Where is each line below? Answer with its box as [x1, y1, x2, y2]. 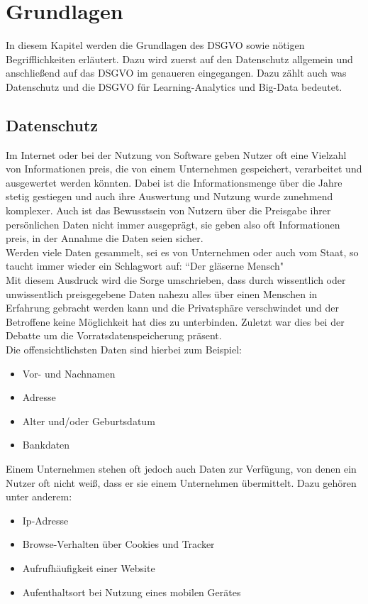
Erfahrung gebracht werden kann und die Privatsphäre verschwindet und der [6, 300, 339, 315]
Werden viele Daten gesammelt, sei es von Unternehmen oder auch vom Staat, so [6, 244, 359, 259]
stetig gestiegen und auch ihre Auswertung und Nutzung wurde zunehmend [6, 189, 333, 204]
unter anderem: [6, 489, 72, 504]
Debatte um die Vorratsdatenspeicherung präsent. [6, 328, 222, 343]
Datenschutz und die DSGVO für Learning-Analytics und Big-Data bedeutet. [6, 79, 342, 94]
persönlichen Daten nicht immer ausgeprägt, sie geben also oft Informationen [6, 216, 340, 231]
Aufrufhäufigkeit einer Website [22, 560, 155, 575]
